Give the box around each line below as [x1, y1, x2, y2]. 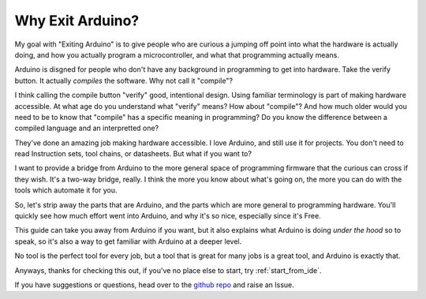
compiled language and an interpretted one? [14, 123, 159, 133]
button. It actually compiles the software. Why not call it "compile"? [14, 76, 233, 85]
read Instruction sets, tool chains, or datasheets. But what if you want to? [14, 149, 252, 159]
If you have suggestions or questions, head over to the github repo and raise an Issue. [14, 280, 295, 290]
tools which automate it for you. [14, 185, 118, 195]
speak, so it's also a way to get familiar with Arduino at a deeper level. [14, 237, 242, 246]
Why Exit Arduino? [14, 12, 140, 29]
